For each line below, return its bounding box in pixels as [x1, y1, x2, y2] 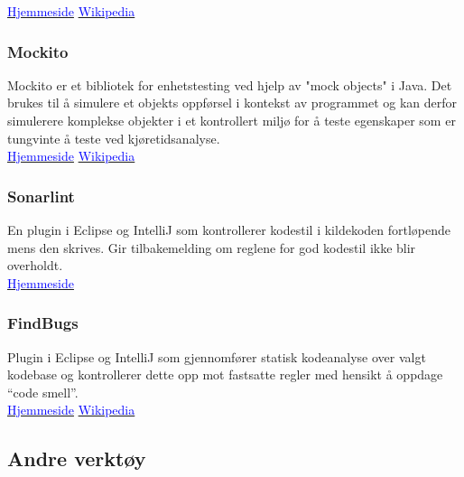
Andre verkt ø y [7, 444, 146, 472]
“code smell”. [7, 382, 79, 401]
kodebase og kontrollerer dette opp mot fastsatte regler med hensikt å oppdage [7, 365, 443, 384]
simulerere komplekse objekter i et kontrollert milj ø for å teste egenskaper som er [7, 111, 456, 129]
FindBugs [7, 312, 79, 334]
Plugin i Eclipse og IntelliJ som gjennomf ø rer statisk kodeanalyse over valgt [7, 347, 426, 366]
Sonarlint [7, 184, 75, 207]
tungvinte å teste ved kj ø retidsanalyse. [7, 128, 220, 147]
